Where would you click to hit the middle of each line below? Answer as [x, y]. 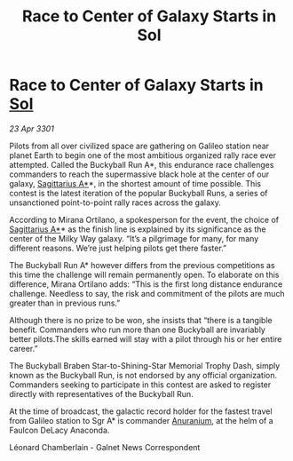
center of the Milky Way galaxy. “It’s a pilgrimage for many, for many [134, 238]
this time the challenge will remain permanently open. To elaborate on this [144, 274]
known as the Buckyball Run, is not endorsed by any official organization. [143, 375]
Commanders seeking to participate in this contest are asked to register [140, 385]
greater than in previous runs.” [65, 303]
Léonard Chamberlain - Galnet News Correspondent [105, 447]
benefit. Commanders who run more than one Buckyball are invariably [138, 330]
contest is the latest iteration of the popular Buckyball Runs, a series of [139, 193]
